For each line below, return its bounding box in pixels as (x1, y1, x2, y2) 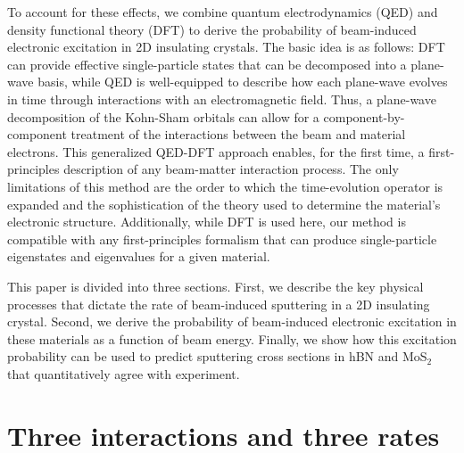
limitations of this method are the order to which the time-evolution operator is (7, 177, 443, 195)
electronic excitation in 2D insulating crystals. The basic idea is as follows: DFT (7, 37, 445, 56)
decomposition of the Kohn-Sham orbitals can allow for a (7, 107, 319, 126)
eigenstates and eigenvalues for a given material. (7, 247, 270, 266)
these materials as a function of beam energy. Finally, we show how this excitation (7, 329, 457, 348)
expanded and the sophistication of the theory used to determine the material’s (7, 194, 441, 213)
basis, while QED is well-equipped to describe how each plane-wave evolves (37, 72, 448, 91)
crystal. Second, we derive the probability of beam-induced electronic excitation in (7, 312, 457, 331)
